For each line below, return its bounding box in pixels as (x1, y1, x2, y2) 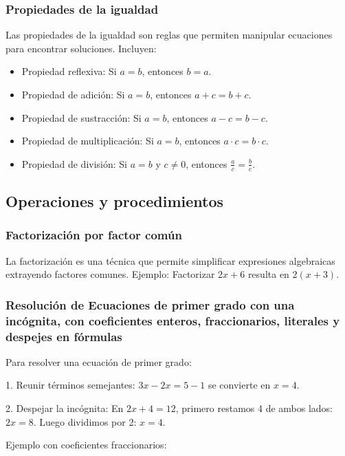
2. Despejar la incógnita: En (5, 401, 124, 415)
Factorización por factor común (5, 226, 182, 243)
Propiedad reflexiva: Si (21, 64, 117, 78)
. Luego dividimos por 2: (33, 414, 137, 428)
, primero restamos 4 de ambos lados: (175, 401, 333, 415)
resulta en (247, 267, 289, 281)
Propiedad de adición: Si (21, 87, 125, 101)
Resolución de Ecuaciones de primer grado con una (5, 296, 295, 313)
